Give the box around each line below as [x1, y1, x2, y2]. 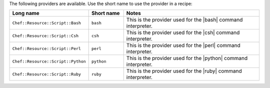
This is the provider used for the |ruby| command [126, 67, 242, 74]
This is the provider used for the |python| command [126, 55, 248, 62]
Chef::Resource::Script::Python [12, 58, 86, 64]
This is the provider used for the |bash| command [126, 16, 243, 23]
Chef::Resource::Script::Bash [12, 20, 81, 25]
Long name [12, 10, 39, 17]
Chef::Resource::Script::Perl [12, 45, 81, 51]
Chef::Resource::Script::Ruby [12, 71, 81, 77]
